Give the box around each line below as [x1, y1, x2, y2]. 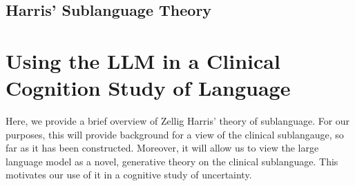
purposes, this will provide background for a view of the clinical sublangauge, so [6, 127, 344, 141]
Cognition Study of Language [6, 74, 291, 102]
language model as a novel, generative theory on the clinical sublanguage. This [6, 154, 338, 168]
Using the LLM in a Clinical [6, 46, 280, 74]
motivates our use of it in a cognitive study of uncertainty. [6, 167, 252, 182]
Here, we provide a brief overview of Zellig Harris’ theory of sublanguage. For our [6, 114, 350, 128]
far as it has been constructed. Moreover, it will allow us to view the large [6, 141, 319, 155]
